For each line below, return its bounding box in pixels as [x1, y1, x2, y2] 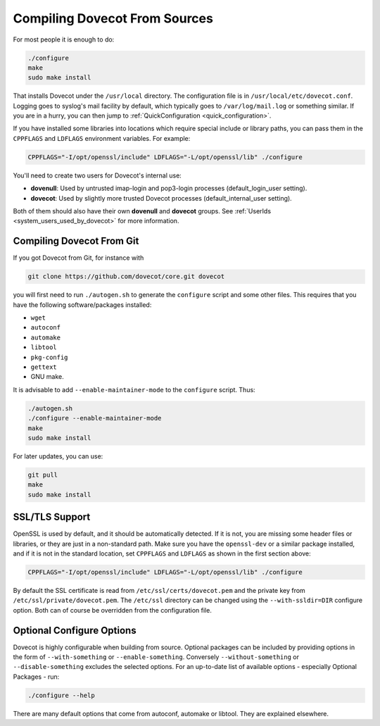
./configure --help [27, 691, 95, 699]
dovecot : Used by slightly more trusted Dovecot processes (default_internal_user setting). [30, 194, 292, 202]
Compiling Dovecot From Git [13, 235, 139, 247]
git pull [27, 470, 58, 479]
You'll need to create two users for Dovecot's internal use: [13, 171, 182, 180]
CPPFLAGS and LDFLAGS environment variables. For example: [13, 134, 191, 142]
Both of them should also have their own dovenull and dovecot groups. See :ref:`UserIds [13, 207, 271, 215]
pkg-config [30, 353, 68, 361]
